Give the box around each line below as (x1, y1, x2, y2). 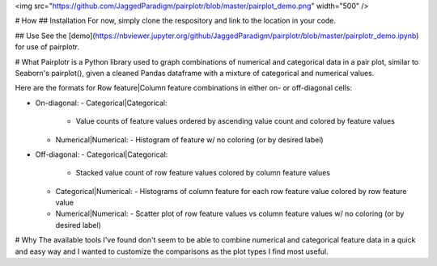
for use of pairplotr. (15, 42, 80, 52)
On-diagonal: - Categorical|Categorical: (35, 98, 168, 108)
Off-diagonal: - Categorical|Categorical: (35, 150, 168, 159)
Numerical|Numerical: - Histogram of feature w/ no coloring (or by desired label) (55, 134, 324, 145)
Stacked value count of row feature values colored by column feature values (75, 168, 331, 178)
